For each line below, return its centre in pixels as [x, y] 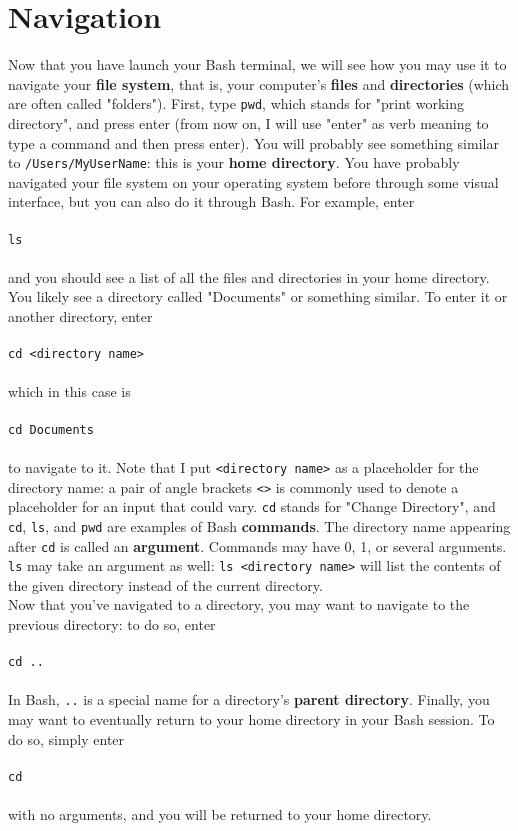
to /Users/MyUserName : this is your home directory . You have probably [234, 162]
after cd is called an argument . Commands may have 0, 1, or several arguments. [257, 545]
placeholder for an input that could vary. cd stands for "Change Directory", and [252, 506]
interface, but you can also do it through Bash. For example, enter [211, 201]
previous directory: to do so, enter [112, 624]
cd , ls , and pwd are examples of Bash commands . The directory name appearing [259, 525]
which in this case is [69, 391]
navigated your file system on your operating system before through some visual [253, 181]
